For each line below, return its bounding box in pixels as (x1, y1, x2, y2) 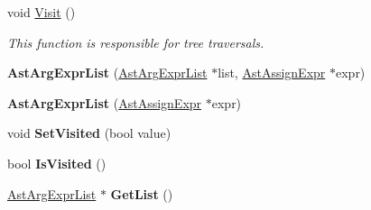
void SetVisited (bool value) (7, 123, 172, 142)
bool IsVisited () (7, 153, 107, 172)
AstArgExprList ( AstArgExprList (7, 63, 208, 82)
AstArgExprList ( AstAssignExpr (7, 93, 202, 112)
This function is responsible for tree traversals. (7, 32, 264, 51)
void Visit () (7, 3, 76, 21)
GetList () (110, 184, 173, 203)
